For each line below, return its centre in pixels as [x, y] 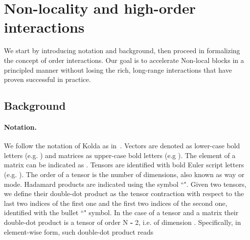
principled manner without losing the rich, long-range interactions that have [118, 70]
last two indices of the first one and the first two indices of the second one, [116, 203]
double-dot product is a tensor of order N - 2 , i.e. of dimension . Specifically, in [123, 222]
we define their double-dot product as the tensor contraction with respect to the [124, 193]
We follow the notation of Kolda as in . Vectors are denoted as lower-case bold [122, 146]
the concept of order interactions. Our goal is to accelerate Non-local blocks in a [124, 60]
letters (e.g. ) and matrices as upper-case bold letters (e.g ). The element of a [120, 155]
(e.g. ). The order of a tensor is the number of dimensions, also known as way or [124, 174]
